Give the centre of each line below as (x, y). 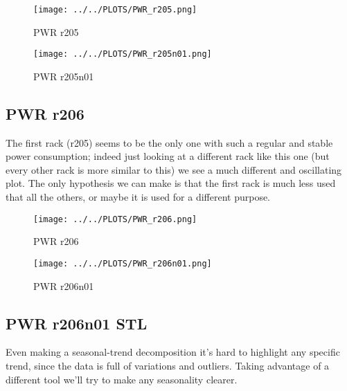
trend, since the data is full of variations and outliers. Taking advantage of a (168, 365)
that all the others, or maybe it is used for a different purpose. (138, 197)
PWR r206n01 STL (77, 323)
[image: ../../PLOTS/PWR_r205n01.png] (123, 54)
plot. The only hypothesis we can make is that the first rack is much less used (171, 183)
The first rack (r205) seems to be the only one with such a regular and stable (169, 142)
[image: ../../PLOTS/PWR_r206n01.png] (123, 263)
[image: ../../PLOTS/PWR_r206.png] (115, 219)
